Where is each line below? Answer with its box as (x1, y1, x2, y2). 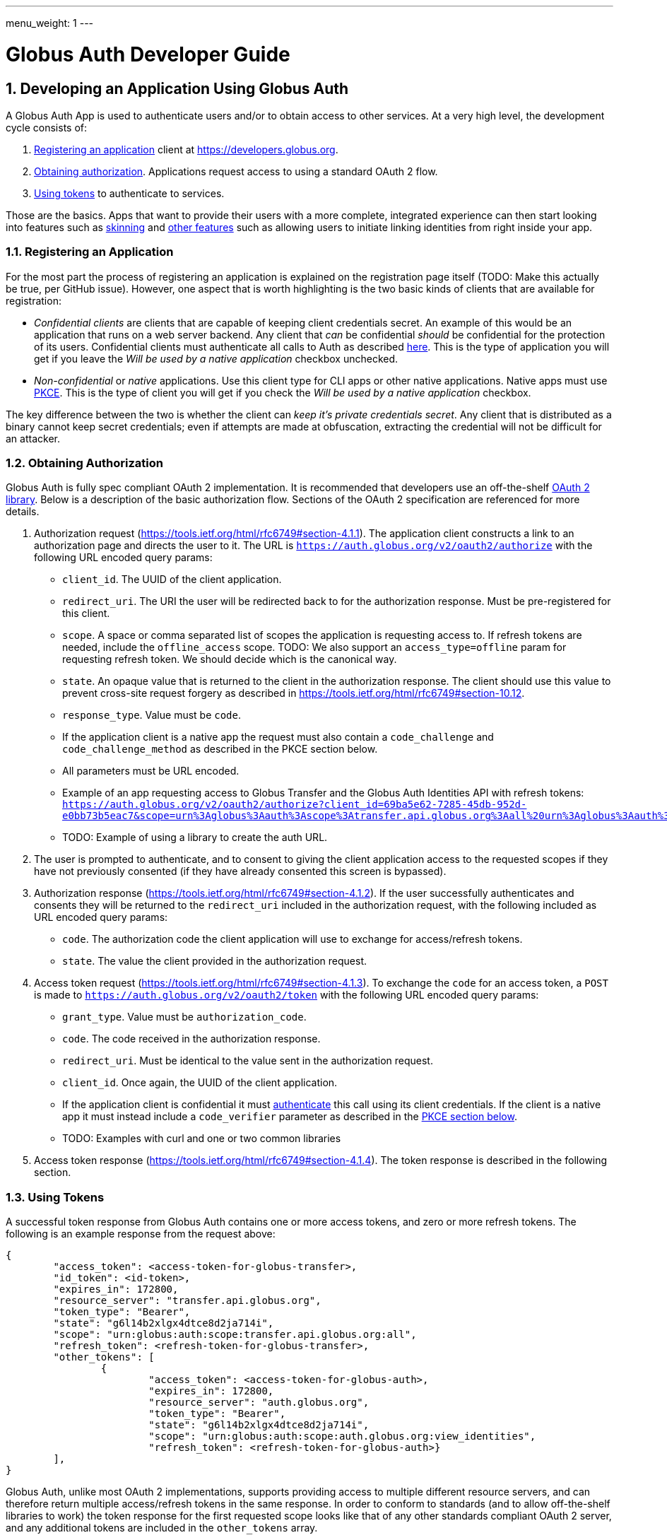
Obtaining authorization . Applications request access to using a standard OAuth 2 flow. (34, 165, 438, 177)
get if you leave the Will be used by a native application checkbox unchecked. (34, 352, 399, 365)
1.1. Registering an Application (6, 245, 174, 259)
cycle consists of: (6, 121, 88, 134)
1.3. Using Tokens (6, 1189, 105, 1204)
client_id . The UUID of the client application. (62, 573, 282, 586)
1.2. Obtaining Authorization (6, 456, 163, 471)
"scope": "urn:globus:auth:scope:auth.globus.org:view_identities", (148, 1430, 536, 1442)
